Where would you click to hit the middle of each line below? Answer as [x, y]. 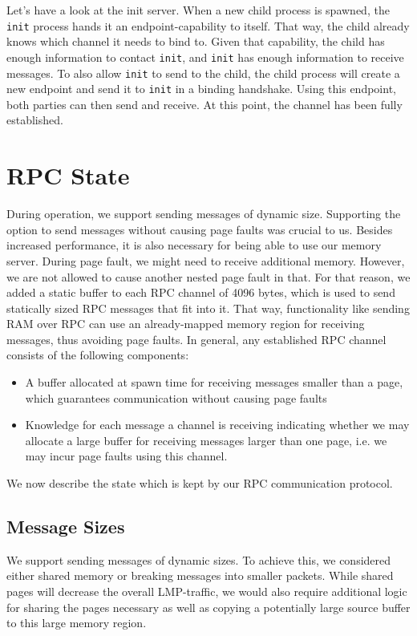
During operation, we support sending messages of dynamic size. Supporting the [204, 214]
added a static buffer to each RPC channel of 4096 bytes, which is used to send [201, 292]
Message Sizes [66, 527]
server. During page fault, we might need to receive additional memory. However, [206, 260]
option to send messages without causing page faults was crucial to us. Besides [200, 229]
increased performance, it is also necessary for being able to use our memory [194, 245]
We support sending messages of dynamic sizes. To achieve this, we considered [199, 559]
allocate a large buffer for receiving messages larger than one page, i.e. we [206, 440]
